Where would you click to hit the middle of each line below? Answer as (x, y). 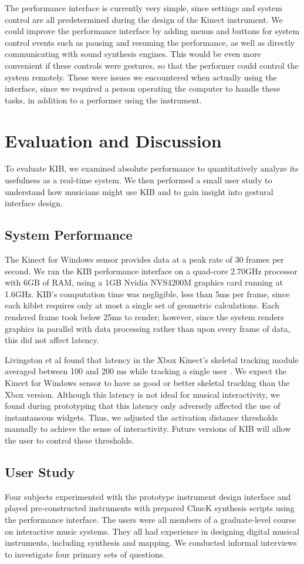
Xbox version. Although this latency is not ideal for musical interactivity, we (142, 394)
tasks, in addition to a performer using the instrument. (103, 100)
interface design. (34, 203)
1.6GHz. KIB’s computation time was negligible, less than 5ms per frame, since (147, 293)
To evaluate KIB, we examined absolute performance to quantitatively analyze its (152, 168)
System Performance (69, 235)
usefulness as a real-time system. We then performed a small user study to (139, 180)
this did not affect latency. (52, 340)
